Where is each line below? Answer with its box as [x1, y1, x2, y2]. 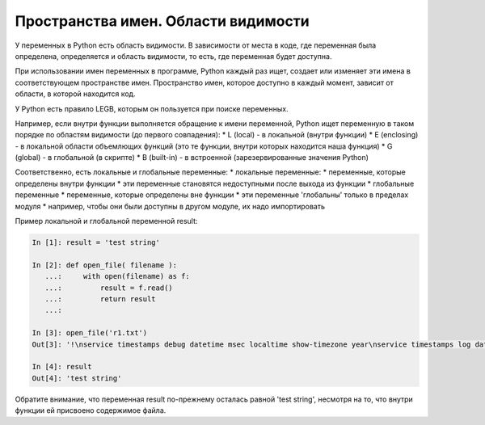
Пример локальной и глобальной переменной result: [15, 217, 198, 226]
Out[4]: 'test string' [32, 373, 122, 383]
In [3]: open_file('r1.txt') [32, 328, 148, 338]
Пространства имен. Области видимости [15, 12, 310, 30]
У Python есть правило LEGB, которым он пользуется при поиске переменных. [15, 103, 289, 113]
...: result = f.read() [44, 283, 173, 292]
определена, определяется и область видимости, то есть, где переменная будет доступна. [15, 51, 332, 61]
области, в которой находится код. [15, 89, 137, 99]
